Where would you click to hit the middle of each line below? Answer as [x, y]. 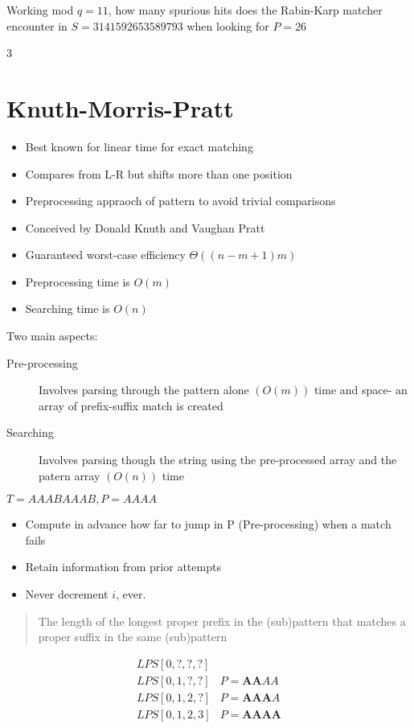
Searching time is [68, 308]
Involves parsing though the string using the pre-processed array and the [218, 460]
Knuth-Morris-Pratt [120, 107]
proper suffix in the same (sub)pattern [133, 637]
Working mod [40, 10]
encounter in [37, 25]
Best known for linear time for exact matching [139, 146]
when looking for [228, 25]
